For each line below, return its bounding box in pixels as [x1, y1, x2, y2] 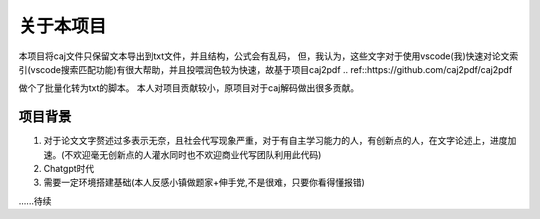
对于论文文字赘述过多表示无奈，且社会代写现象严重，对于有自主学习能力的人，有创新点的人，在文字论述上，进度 [43, 135, 508, 147]
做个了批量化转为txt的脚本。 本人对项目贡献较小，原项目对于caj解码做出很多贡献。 [18, 82, 360, 94]
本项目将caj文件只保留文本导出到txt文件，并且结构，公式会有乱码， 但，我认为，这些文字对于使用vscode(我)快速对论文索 [18, 50, 519, 62]
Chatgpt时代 [43, 163, 95, 175]
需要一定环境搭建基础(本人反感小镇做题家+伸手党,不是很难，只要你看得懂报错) [43, 176, 365, 189]
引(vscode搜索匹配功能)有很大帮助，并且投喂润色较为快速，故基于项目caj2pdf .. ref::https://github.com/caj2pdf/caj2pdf [18, 63, 513, 75]
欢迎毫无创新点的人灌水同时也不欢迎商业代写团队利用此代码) [73, 148, 322, 160]
